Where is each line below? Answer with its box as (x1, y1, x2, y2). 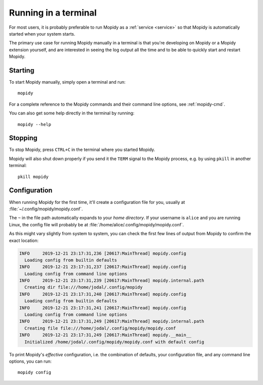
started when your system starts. (9, 31, 75, 37)
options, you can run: (9, 358, 52, 364)
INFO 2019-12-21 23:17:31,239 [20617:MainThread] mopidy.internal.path (19, 278, 205, 283)
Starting (9, 66, 35, 74)
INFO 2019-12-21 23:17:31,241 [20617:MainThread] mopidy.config (19, 305, 187, 311)
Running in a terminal (9, 7, 97, 18)
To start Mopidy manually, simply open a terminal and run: (9, 79, 126, 85)
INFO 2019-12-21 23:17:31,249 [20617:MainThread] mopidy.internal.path (19, 319, 205, 324)
